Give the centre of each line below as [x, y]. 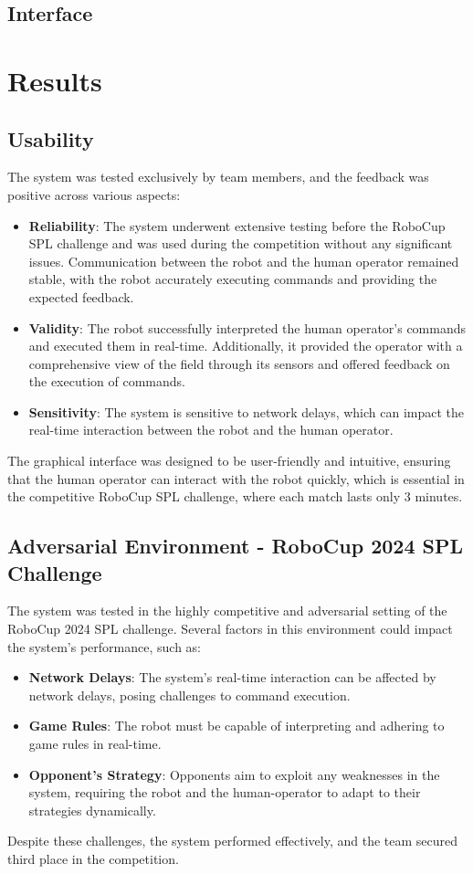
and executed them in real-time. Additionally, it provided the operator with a [246, 346]
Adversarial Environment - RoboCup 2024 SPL [235, 546]
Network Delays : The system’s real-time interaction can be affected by [232, 677]
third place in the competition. [93, 858]
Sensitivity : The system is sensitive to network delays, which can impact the [247, 411]
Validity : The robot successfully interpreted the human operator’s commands [247, 327]
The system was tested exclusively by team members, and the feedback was [218, 177]
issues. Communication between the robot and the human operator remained [244, 261]
